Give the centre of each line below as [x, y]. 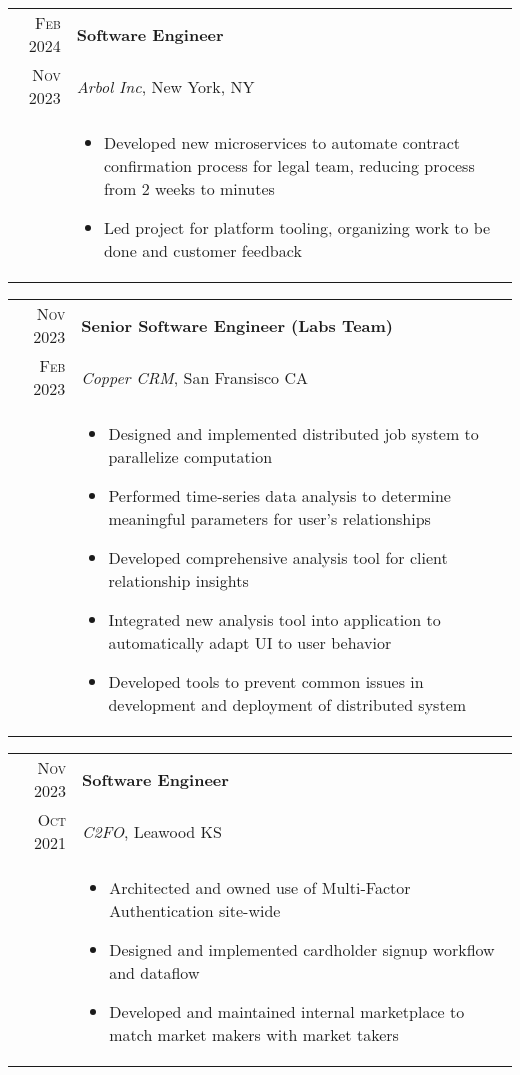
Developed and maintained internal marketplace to [287, 1011]
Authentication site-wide [195, 910]
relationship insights [178, 580]
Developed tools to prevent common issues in [266, 681]
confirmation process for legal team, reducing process [289, 165]
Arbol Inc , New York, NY [165, 86]
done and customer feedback [202, 250]
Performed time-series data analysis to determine [279, 495]
